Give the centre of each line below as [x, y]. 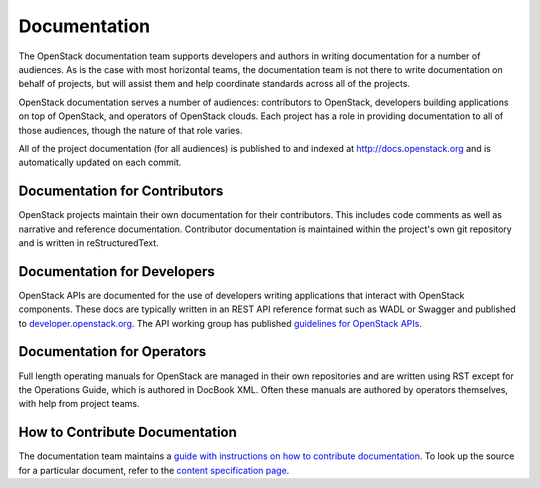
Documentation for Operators [112, 351]
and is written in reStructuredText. [88, 242]
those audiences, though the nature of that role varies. [130, 130]
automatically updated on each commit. [100, 162]
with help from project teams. [79, 404]
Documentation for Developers [116, 271]
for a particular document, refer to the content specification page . [154, 470]
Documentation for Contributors [121, 191]
